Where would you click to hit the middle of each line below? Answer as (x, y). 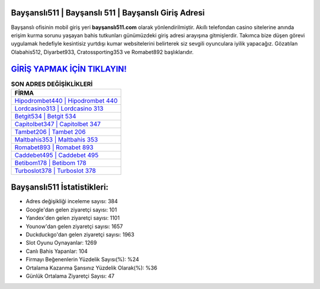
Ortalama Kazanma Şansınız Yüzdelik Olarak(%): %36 (92, 268)
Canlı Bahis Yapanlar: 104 (57, 251)
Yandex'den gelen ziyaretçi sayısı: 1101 (73, 218)
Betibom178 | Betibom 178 (51, 163)
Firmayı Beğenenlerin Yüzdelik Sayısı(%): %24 (82, 259)
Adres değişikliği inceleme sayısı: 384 (72, 201)
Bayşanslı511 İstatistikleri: (60, 187)
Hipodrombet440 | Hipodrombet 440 (66, 101)
